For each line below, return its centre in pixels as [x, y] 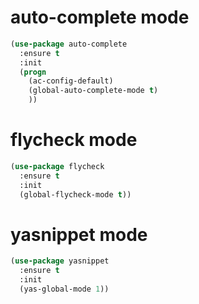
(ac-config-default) [71, 81]
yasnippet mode [79, 234]
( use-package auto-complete [69, 44]
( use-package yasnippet [60, 261]
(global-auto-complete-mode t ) [93, 91]
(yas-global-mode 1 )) [64, 289]
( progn [33, 72]
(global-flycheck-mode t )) [75, 194]
